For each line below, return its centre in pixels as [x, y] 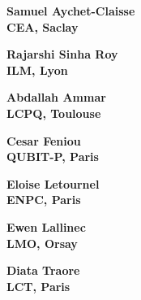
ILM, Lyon [37, 70]
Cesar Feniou [44, 140]
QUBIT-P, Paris [53, 157]
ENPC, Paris [44, 200]
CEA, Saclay [43, 26]
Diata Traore [43, 270]
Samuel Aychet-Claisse [71, 11]
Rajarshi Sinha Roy [62, 54]
